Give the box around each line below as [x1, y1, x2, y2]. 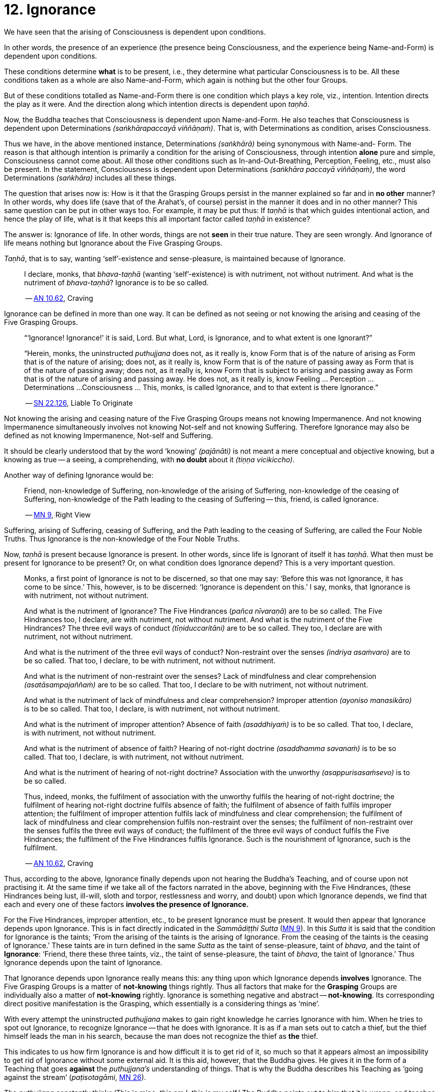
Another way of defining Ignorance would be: [4, 470, 154, 479]
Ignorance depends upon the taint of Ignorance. [4, 958, 163, 967]
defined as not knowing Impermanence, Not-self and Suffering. [4, 431, 213, 440]
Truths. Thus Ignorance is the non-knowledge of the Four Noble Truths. [4, 534, 240, 543]
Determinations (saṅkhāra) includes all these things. [4, 173, 177, 182]
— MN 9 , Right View [25, 510, 91, 519]
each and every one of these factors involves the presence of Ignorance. [4, 899, 249, 908]
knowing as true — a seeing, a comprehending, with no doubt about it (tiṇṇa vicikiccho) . [4, 455, 295, 464]
